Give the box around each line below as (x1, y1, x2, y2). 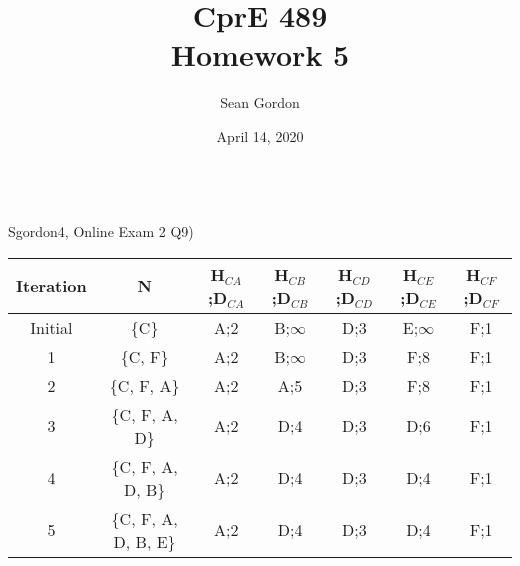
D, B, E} (113, 529, 176, 553)
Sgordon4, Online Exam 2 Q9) (8, 221, 194, 242)
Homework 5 (170, 34, 350, 75)
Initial (30, 315, 73, 339)
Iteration (16, 274, 87, 298)
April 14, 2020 (216, 125, 304, 146)
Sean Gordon (220, 92, 300, 113)
